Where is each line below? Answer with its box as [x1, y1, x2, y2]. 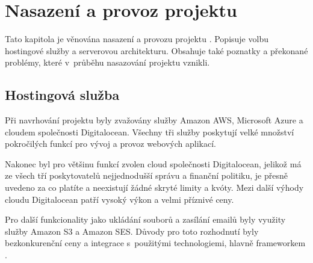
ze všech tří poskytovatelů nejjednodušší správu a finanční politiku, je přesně [5, 169, 288, 182]
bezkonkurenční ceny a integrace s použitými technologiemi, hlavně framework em [5, 237, 306, 249]
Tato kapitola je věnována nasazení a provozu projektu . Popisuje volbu [5, 32, 268, 45]
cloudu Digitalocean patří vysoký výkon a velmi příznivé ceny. [5, 193, 234, 205]
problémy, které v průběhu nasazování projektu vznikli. [5, 56, 210, 69]
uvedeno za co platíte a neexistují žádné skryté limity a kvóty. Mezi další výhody [5, 181, 304, 194]
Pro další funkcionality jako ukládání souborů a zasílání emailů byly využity [5, 213, 286, 226]
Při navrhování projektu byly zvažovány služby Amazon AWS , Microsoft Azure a [5, 114, 303, 126]
